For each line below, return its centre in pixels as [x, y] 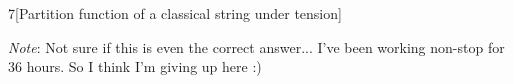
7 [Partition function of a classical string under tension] [175, 13]
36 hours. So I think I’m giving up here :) [135, 66]
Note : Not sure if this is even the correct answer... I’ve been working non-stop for [256, 46]
